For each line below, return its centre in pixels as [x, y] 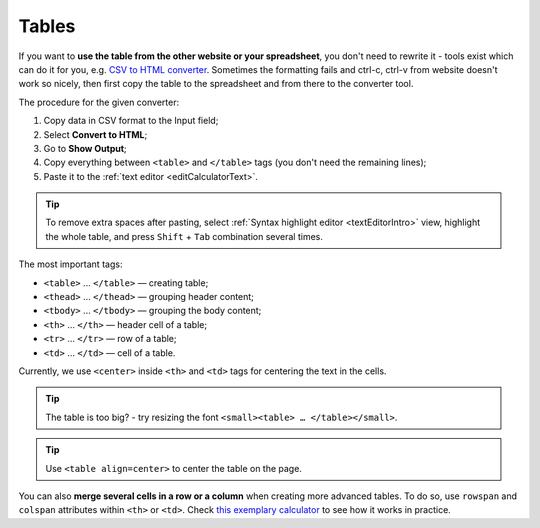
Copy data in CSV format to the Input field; [131, 121]
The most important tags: [70, 264]
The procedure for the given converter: [99, 102]
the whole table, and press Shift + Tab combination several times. [184, 236]
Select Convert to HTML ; [95, 134]
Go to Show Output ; [85, 148]
